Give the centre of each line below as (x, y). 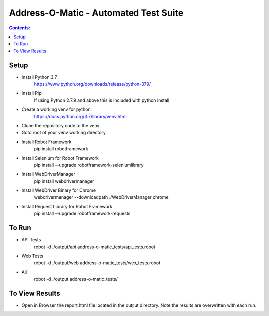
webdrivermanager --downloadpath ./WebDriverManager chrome (101, 197)
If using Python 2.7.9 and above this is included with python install (102, 100)
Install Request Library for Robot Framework (67, 206)
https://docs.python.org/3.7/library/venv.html (80, 116)
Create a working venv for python (56, 109)
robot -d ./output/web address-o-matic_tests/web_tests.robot (97, 263)
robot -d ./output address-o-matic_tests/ (76, 279)
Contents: (20, 28)
